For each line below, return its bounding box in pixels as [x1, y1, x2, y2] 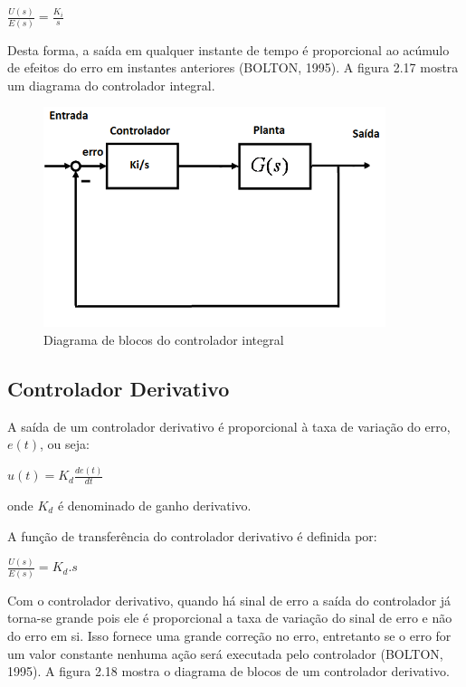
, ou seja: [40, 434, 90, 453]
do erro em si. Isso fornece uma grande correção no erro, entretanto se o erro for [7, 625, 452, 644]
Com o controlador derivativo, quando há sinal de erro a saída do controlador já [7, 590, 452, 609]
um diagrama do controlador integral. [7, 75, 215, 94]
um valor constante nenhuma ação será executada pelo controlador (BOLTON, [7, 644, 443, 663]
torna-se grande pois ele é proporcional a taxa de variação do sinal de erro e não [7, 608, 452, 627]
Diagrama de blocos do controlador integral [43, 329, 284, 348]
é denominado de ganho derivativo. [57, 495, 252, 514]
